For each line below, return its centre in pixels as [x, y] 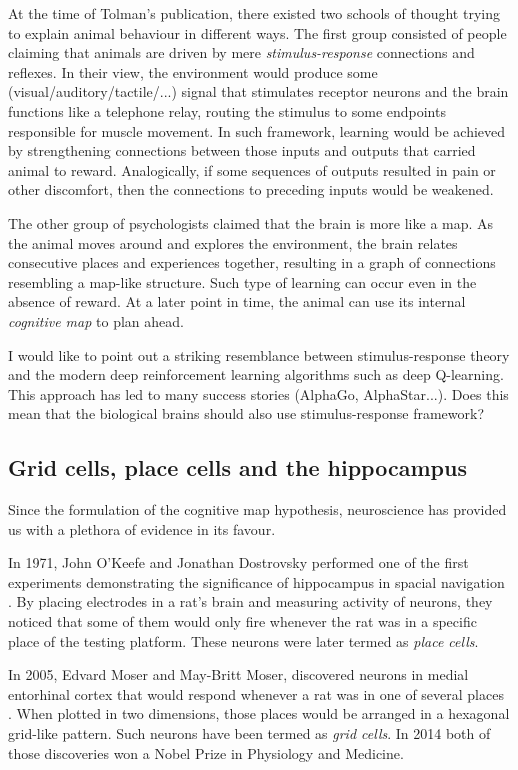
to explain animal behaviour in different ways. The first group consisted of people [257, 32]
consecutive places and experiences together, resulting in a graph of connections [252, 262]
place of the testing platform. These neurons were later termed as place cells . [243, 640]
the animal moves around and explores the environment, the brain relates [233, 242]
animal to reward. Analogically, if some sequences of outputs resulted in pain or [252, 169]
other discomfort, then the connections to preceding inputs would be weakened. [251, 189]
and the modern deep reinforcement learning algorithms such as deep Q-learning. [256, 374]
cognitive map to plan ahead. [96, 320]
